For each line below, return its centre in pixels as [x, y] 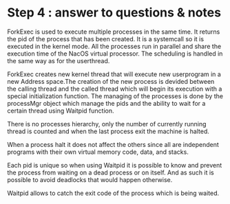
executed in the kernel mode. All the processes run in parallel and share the [114, 46]
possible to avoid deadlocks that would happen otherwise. [90, 179]
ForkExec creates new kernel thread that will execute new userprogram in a [114, 74]
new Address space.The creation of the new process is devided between [111, 81]
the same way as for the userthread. [59, 60]
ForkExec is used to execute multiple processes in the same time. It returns [114, 32]
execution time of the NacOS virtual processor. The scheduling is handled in [115, 54]
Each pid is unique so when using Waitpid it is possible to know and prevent [115, 165]
